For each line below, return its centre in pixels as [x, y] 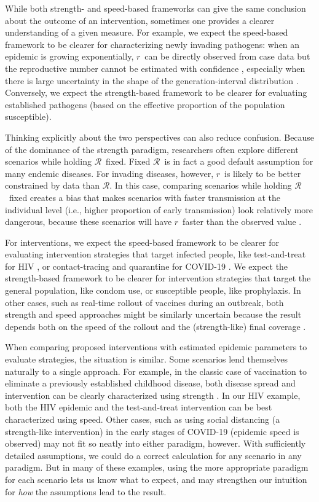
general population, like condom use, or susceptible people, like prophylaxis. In [153, 290]
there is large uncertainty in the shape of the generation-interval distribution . [152, 80]
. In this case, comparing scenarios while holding [201, 185]
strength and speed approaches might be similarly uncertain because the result [153, 314]
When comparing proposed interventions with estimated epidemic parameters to [156, 347]
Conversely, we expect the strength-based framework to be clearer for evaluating [156, 92]
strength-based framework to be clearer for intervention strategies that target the [158, 278]
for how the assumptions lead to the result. [86, 491]
